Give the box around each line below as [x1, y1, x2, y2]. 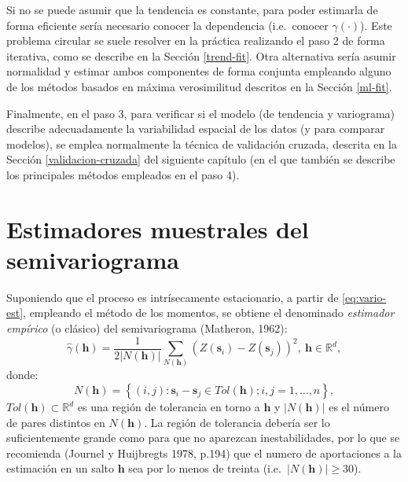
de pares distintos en [6, 414, 105, 430]
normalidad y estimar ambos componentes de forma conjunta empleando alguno [6, 63, 391, 79]
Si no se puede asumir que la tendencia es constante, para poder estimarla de [6, 2, 378, 17]
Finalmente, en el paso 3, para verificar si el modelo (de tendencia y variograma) [6, 105, 395, 121]
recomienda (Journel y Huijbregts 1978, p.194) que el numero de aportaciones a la [6, 444, 402, 461]
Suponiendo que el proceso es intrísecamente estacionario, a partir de [6, 289, 339, 305]
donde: [6, 366, 39, 383]
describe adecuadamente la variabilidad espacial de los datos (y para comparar [6, 120, 385, 137]
